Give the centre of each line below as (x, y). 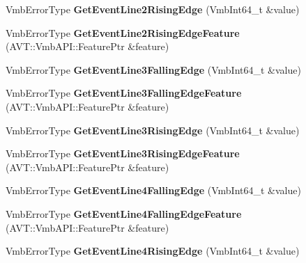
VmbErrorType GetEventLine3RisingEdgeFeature (123, 153)
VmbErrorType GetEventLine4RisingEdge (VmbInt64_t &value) (153, 251)
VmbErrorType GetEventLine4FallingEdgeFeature (124, 213)
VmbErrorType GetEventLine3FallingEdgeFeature (124, 93)
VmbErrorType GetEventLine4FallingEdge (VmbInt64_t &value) (153, 190)
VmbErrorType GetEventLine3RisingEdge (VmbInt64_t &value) (153, 130)
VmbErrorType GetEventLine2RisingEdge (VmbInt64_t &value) (153, 9)
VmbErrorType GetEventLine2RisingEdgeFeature (123, 32)
